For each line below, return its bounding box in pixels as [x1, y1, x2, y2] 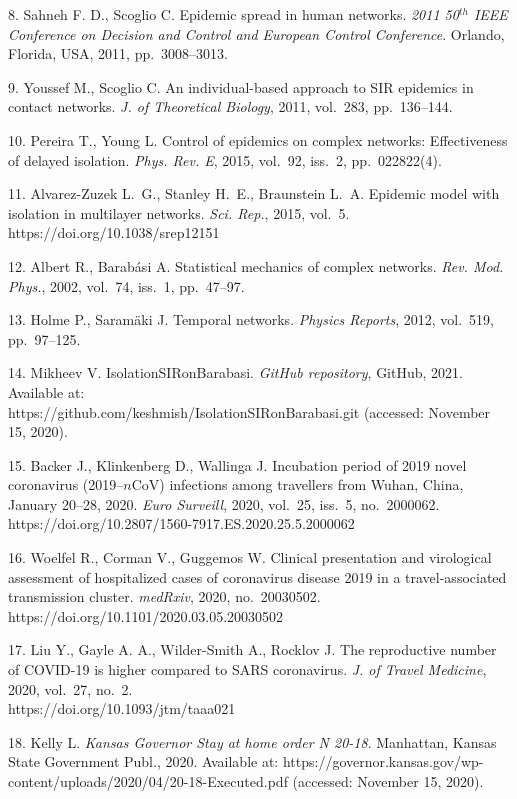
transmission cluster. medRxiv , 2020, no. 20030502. [8, 586, 321, 607]
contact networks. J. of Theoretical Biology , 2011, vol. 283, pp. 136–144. [8, 96, 453, 117]
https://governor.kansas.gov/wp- [282, 751, 484, 772]
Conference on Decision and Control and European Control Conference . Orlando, [8, 23, 505, 44]
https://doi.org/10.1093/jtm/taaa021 [8, 698, 236, 719]
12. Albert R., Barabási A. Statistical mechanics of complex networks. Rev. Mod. [8, 255, 504, 276]
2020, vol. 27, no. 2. [8, 678, 133, 699]
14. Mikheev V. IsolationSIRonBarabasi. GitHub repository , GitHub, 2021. [8, 362, 463, 383]
